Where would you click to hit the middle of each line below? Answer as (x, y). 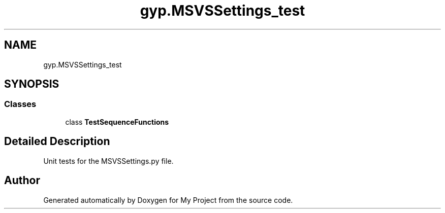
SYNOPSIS (32, 84)
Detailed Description (57, 141)
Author (22, 181)
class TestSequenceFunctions (117, 122)
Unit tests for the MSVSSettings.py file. (108, 161)
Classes (20, 104)
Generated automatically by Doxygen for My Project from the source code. (168, 200)
